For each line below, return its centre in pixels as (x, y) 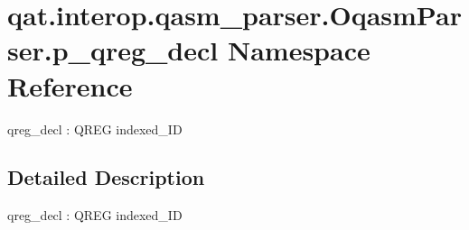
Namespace (299, 50)
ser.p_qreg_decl (113, 50)
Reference (70, 85)
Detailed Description (106, 177)
